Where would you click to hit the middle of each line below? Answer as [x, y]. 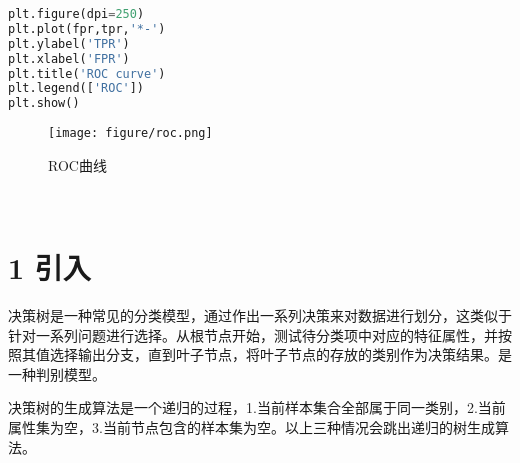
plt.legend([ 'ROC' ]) [76, 88]
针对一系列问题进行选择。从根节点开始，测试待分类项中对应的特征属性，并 [253, 334]
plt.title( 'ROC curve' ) [87, 73]
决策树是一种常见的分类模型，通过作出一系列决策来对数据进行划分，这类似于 [260, 315]
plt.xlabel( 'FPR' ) [69, 58]
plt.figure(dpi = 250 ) [76, 14]
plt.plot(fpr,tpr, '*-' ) [87, 28]
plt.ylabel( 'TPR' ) [69, 43]
